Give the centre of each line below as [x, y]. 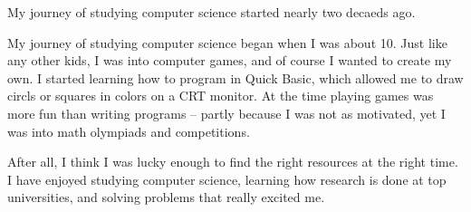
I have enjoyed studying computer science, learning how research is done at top [227, 179]
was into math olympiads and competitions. [129, 131]
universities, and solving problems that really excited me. [166, 197]
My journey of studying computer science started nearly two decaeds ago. [211, 12]
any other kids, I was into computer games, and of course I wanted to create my [230, 60]
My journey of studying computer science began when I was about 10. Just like [227, 42]
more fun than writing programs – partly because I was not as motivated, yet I [226, 113]
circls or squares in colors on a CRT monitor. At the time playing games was [221, 96]
